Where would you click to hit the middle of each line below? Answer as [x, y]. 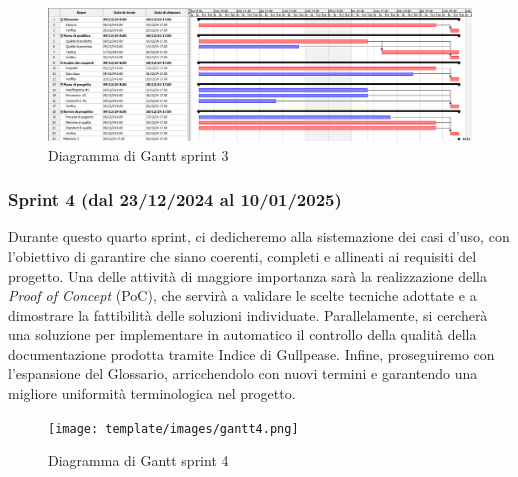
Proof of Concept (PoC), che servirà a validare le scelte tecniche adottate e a [242, 295]
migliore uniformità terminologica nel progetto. [152, 393]
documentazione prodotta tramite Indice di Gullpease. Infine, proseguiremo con [251, 353]
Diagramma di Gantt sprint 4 [138, 460]
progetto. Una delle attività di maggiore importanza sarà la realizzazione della [247, 275]
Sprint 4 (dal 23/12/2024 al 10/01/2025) [175, 199]
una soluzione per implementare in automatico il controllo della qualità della [242, 334]
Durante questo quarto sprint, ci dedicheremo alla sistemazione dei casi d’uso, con [259, 236]
